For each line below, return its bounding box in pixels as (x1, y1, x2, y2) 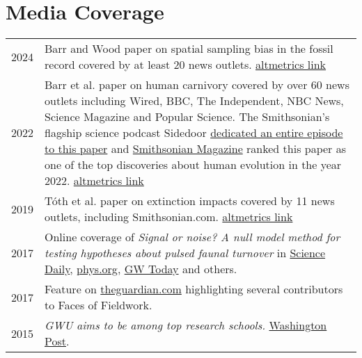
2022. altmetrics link (45, 172, 144, 189)
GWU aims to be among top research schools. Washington (45, 317, 327, 334)
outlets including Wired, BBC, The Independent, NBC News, (45, 92, 344, 109)
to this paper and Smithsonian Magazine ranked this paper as (45, 140, 347, 157)
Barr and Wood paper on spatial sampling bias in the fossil (45, 40, 333, 57)
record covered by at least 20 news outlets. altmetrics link (45, 56, 326, 73)
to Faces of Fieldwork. (45, 297, 152, 314)
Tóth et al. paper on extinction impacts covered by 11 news (45, 193, 335, 209)
